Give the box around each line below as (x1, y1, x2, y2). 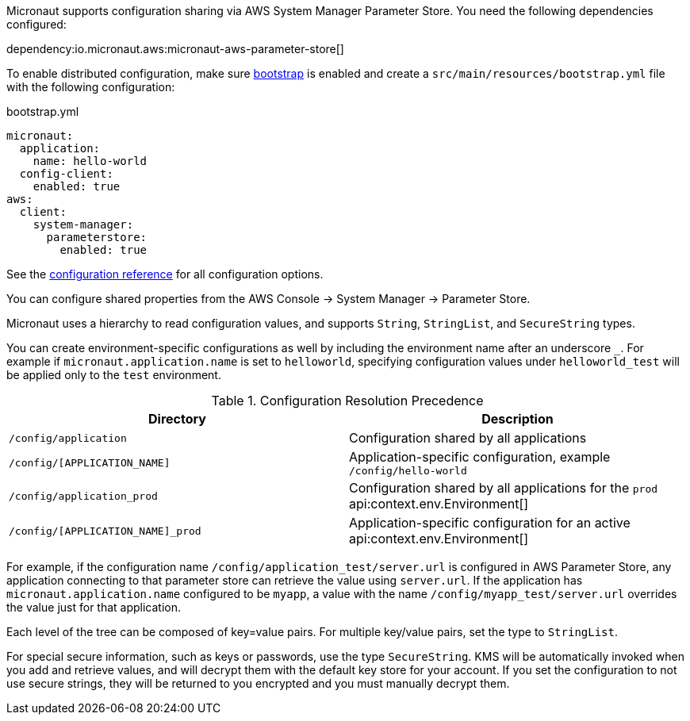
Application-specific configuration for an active (349, 515, 631, 531)
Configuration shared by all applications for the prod (349, 480, 658, 496)
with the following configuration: (6, 80, 175, 94)
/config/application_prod (9, 489, 158, 502)
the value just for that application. (6, 600, 182, 614)
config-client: (19, 167, 113, 180)
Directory (148, 411, 206, 427)
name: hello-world (33, 155, 148, 167)
